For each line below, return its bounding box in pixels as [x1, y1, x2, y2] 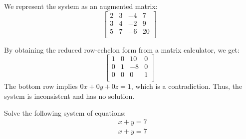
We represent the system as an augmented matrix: [4, 1, 158, 11]
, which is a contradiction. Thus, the [131, 81, 243, 91]
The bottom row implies [4, 81, 78, 91]
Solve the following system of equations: [4, 107, 126, 118]
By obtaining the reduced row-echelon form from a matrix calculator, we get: [4, 44, 240, 55]
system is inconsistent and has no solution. [4, 91, 135, 101]
